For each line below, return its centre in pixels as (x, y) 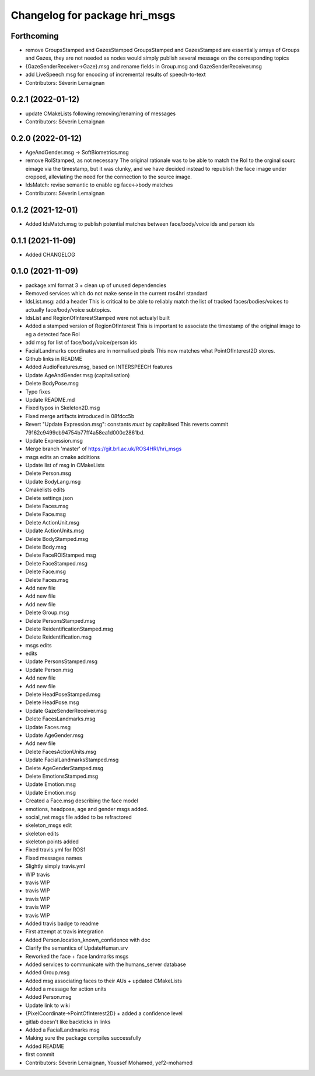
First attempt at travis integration (65, 932)
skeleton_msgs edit (49, 825)
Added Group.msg (48, 972)
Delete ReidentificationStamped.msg (69, 629)
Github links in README (54, 359)
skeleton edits (42, 833)
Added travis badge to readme (62, 923)
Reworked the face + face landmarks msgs (77, 956)
